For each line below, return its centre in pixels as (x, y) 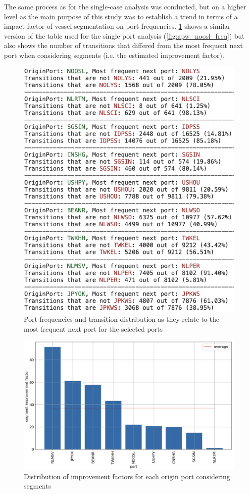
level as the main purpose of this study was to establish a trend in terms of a (121, 16)
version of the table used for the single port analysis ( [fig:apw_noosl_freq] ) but (125, 35)
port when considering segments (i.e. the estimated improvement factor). (114, 55)
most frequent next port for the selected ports (93, 328)
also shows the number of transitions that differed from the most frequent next (124, 45)
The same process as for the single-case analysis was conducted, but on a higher (125, 6)
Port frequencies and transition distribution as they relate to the (122, 319)
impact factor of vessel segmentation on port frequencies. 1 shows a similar (117, 26)
